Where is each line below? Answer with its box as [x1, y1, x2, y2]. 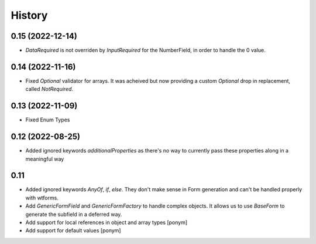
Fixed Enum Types [25, 116, 70, 123]
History [11, 9, 48, 22]
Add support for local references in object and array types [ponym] [25, 219, 188, 226]
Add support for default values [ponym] [25, 227, 121, 234]
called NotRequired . [25, 86, 73, 93]
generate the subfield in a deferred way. [25, 211, 122, 218]
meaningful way [25, 155, 64, 162]
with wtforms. [25, 194, 59, 201]
